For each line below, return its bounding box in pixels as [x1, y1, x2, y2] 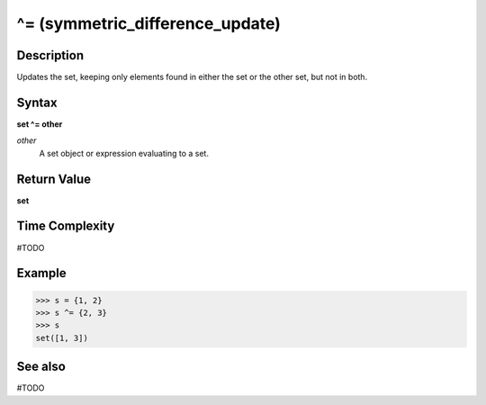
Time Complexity [16, 219, 115, 234]
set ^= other [16, 118, 63, 130]
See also [16, 359, 67, 374]
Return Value [16, 171, 92, 186]
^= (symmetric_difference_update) [16, 13, 281, 33]
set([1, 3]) [35, 333, 89, 343]
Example [16, 265, 67, 281]
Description [16, 48, 85, 63]
